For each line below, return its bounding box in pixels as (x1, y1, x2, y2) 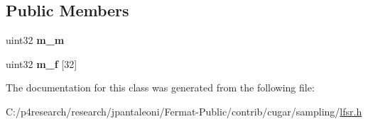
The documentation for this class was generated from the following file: (6, 80, 315, 95)
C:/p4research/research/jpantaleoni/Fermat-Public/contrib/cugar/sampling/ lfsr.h (6, 103, 362, 118)
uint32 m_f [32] (6, 56, 77, 71)
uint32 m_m (6, 33, 65, 47)
